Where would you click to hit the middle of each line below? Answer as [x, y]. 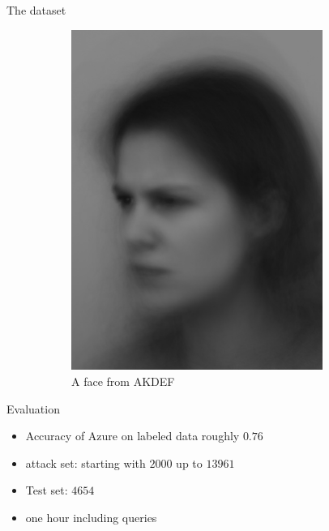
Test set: [47, 490]
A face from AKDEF [123, 381]
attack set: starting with [85, 462]
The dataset [36, 10]
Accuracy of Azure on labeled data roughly [132, 436]
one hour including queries [91, 517]
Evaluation [33, 408]
